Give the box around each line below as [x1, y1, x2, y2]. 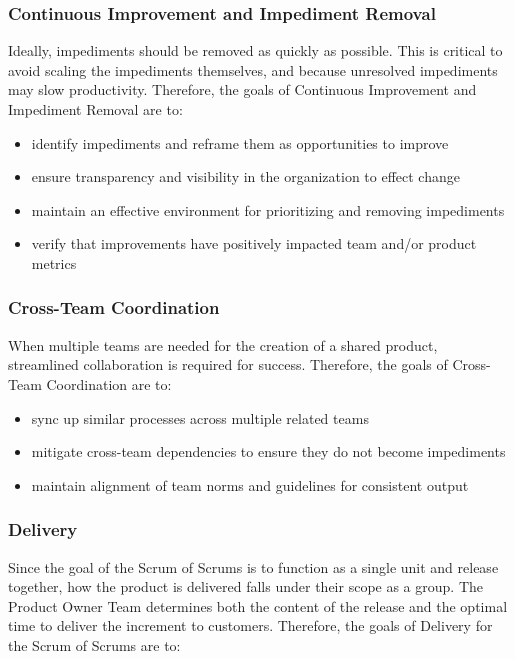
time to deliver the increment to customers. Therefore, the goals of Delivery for [8, 615, 493, 636]
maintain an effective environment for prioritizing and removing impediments [31, 199, 505, 220]
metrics [31, 252, 77, 273]
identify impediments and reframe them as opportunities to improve [31, 132, 449, 153]
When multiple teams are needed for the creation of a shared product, [8, 334, 438, 355]
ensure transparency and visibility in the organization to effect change [31, 166, 460, 187]
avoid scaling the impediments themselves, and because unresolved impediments [8, 59, 498, 80]
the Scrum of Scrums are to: [8, 634, 181, 655]
